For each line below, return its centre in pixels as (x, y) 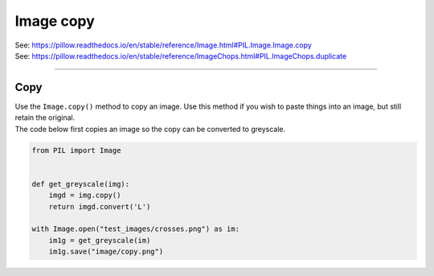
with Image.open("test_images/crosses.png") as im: (136, 229)
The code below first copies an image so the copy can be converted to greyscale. (150, 129)
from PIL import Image (76, 150)
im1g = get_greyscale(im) (100, 240)
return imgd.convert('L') (100, 206)
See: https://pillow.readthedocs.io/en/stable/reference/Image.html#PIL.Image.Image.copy (164, 45)
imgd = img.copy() (85, 196)
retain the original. (45, 117)
